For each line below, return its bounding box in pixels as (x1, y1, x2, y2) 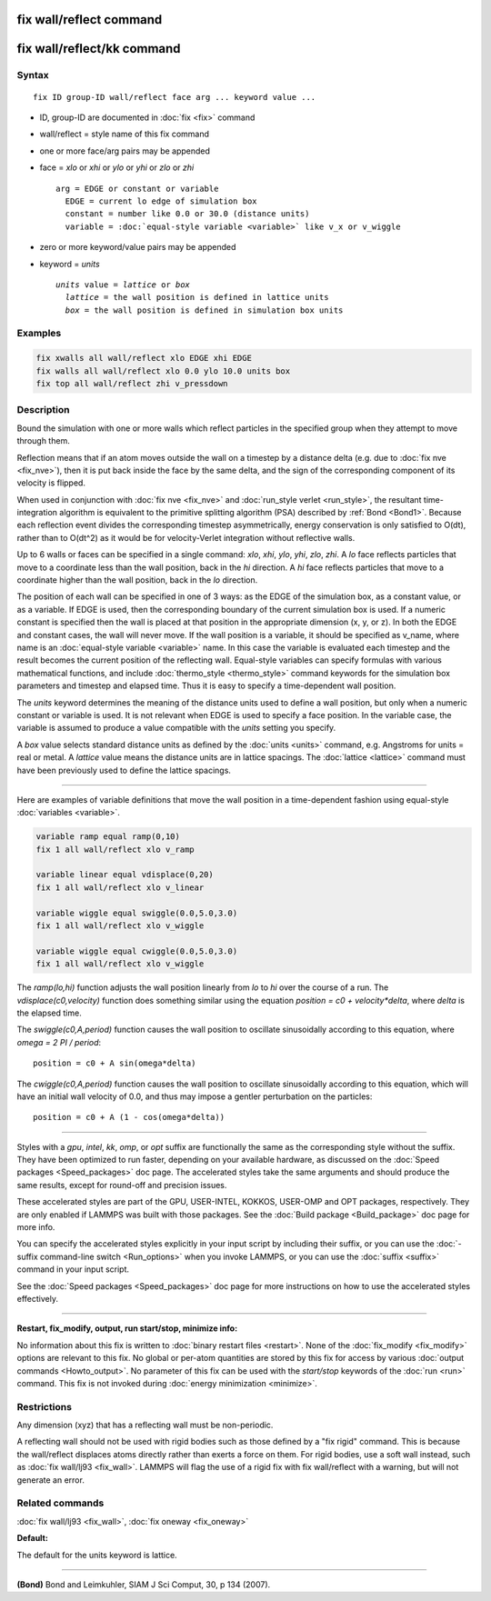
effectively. (16, 1293, 59, 1304)
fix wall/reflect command (16, 12, 163, 27)
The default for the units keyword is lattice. (16, 1549, 177, 1560)
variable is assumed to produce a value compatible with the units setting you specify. (16, 723, 336, 734)
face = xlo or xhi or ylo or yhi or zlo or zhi (39, 162, 195, 173)
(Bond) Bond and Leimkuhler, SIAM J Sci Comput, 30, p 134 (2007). (16, 1578, 271, 1590)
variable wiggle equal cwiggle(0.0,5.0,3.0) (35, 946, 238, 956)
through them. (16, 435, 70, 446)
